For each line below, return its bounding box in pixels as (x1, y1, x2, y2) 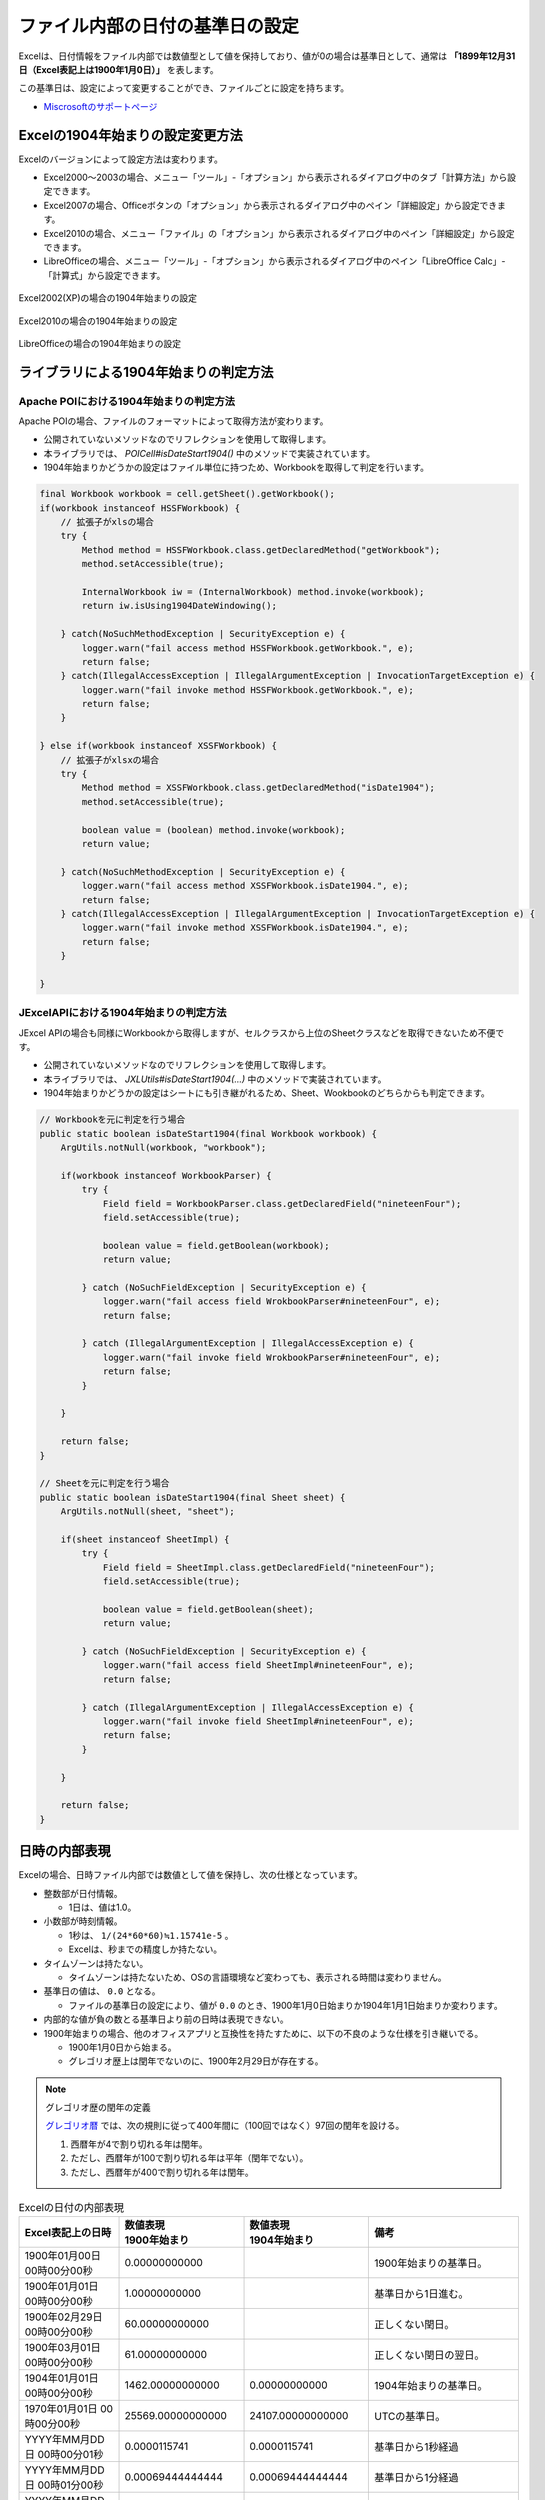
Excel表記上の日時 (24, 2226, 112, 2240)
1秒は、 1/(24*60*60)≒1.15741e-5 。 (68, 1929, 234, 1941)
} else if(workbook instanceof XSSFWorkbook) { (39, 740, 277, 752)
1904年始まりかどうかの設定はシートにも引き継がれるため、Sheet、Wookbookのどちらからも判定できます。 (43, 1087, 490, 1099)
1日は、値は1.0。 (68, 1901, 137, 1913)
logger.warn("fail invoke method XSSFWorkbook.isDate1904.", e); (81, 922, 409, 934)
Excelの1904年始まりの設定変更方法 (18, 126, 244, 144)
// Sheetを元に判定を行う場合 (39, 1478, 170, 1489)
